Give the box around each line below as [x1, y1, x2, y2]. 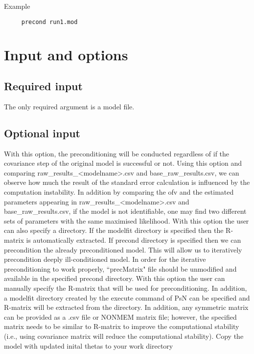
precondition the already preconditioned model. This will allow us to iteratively [4, 244, 242, 254]
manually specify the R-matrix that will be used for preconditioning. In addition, [4, 282, 247, 293]
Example [4, 1, 30, 11]
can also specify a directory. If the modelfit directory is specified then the [4, 225, 224, 235]
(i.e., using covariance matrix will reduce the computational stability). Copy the [4, 330, 244, 341]
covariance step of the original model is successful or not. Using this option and [4, 158, 242, 168]
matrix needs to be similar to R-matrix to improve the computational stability [4, 321, 239, 331]
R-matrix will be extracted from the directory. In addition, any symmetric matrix [4, 302, 249, 312]
